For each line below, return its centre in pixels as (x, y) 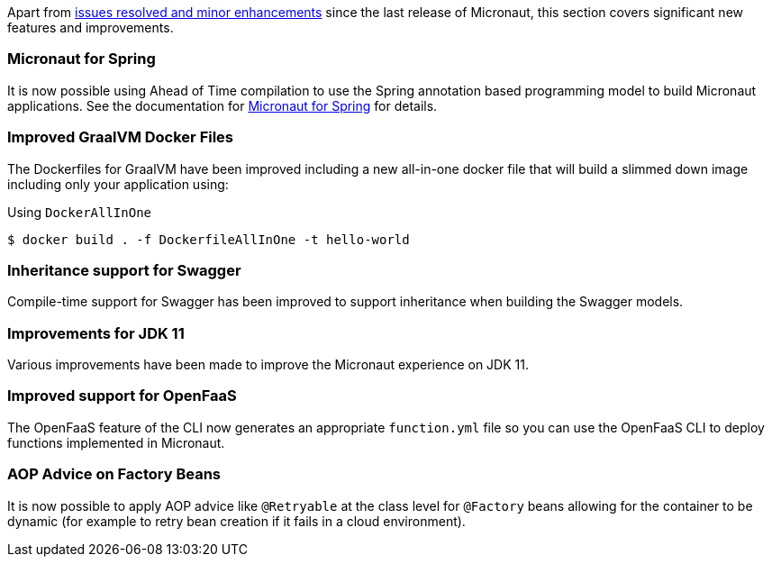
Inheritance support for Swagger (124, 270)
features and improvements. (91, 27)
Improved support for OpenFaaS (122, 396)
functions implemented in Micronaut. (116, 442)
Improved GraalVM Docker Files (121, 137)
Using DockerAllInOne (80, 212)
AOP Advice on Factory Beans (114, 474)
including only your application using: (118, 184)
